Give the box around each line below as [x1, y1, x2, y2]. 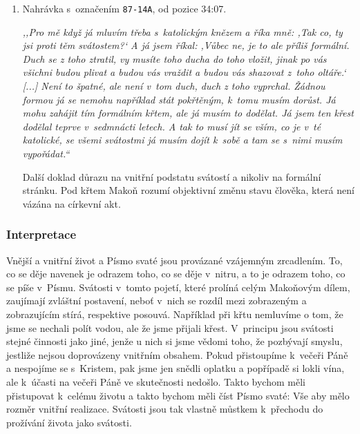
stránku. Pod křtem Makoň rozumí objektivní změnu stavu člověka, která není [22, 183, 354, 197]
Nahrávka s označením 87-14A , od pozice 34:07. [22, 1, 227, 15]
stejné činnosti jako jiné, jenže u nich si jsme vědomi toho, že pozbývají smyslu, [6, 334, 343, 348]
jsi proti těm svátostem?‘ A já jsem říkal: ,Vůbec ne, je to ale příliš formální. [22, 38, 350, 52]
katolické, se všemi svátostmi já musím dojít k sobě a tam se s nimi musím [22, 132, 343, 147]
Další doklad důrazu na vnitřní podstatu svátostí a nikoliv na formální [22, 169, 321, 184]
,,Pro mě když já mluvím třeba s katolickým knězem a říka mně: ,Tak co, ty [22, 24, 343, 39]
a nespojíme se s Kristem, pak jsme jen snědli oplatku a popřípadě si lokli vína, [6, 361, 345, 375]
